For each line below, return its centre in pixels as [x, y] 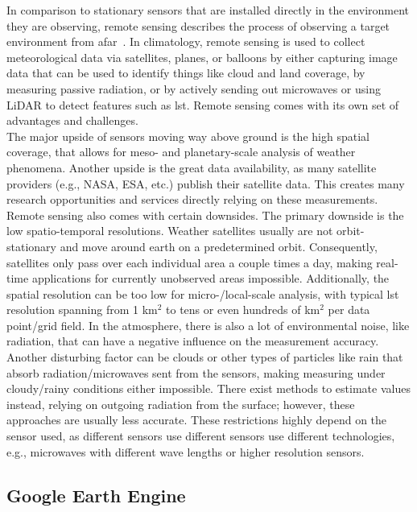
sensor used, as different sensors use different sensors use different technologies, [201, 436]
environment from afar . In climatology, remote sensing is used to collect [186, 41]
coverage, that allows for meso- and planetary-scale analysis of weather [181, 152]
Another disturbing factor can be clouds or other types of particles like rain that [205, 357]
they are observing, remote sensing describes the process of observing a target [198, 25]
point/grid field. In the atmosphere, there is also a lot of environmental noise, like [208, 325]
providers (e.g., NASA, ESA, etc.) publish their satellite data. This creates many [206, 183]
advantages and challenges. [72, 120]
